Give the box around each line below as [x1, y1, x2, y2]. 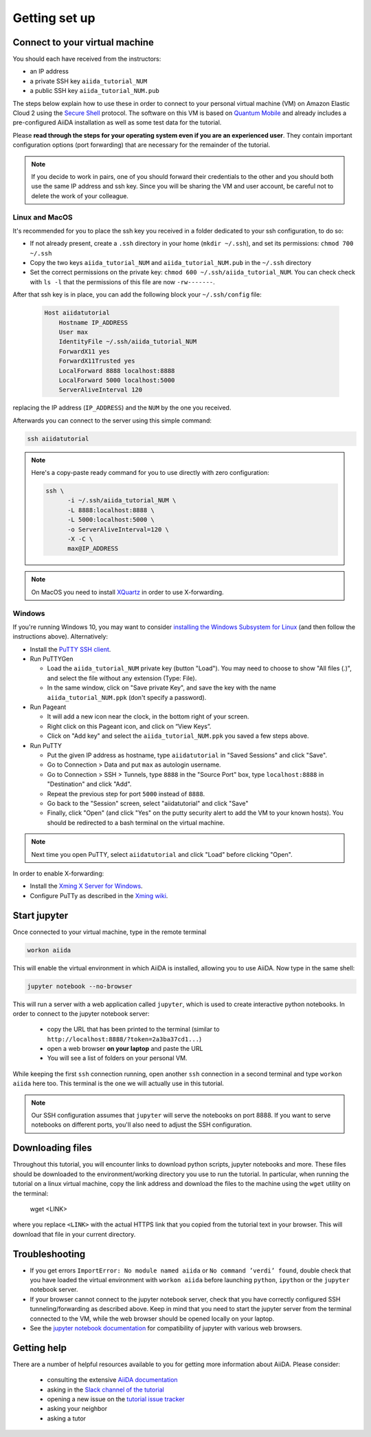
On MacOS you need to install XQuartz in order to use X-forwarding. [31, 588, 224, 596]
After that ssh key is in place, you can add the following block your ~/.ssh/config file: [12, 290, 262, 299]
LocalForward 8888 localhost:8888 [58, 367, 175, 374]
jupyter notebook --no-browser [27, 982, 133, 990]
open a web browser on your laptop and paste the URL [47, 1045, 203, 1053]
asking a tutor [47, 1414, 86, 1423]
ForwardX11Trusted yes [58, 357, 135, 365]
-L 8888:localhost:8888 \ [67, 506, 155, 514]
